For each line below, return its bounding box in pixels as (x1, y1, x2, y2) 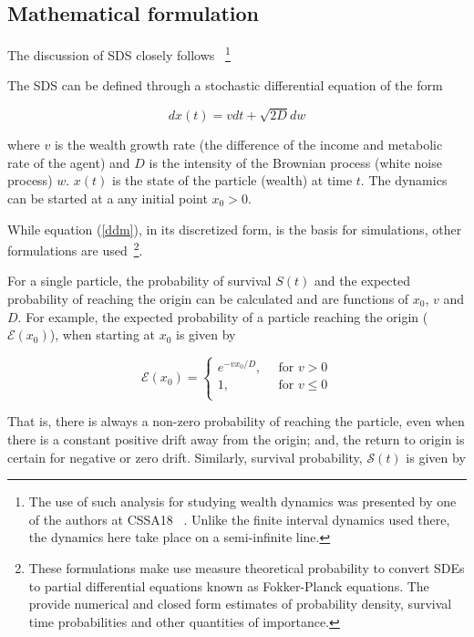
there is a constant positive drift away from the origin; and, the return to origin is (7, 430, 465, 449)
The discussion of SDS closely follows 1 (7, 43, 231, 64)
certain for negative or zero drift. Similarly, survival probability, (7, 447, 363, 466)
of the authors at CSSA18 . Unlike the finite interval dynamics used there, (28, 509, 450, 528)
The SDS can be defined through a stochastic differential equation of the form (7, 76, 443, 95)
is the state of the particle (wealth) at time (112, 171, 353, 190)
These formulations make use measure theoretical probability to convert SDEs (28, 559, 465, 578)
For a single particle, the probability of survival (7, 271, 272, 290)
